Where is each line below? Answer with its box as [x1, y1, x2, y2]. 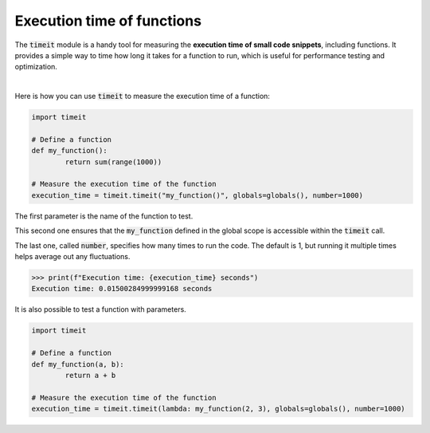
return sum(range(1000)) [64, 157, 162, 167]
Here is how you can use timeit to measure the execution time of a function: [14, 92, 271, 101]
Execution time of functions [14, 12, 202, 30]
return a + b [64, 371, 116, 380]
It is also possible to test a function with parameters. [14, 305, 186, 314]
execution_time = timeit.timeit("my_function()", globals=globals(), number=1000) [31, 191, 364, 199]
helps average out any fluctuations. [14, 251, 131, 261]
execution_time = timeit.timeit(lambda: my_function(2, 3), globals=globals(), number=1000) [31, 404, 405, 414]
